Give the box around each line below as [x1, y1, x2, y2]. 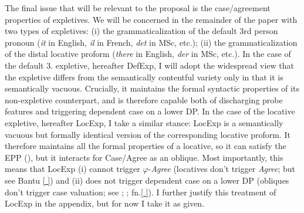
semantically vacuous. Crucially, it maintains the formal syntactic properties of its [5, 82, 299, 94]
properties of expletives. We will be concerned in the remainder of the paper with [5, 13, 298, 25]
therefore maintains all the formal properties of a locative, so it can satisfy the [5, 140, 286, 152]
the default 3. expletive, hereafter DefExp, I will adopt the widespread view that [5, 59, 294, 71]
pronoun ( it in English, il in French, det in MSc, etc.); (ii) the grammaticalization [5, 36, 298, 48]
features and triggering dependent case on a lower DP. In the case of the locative [5, 105, 295, 117]
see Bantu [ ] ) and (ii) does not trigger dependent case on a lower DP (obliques [5, 174, 289, 186]
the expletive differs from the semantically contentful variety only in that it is [5, 70, 283, 83]
